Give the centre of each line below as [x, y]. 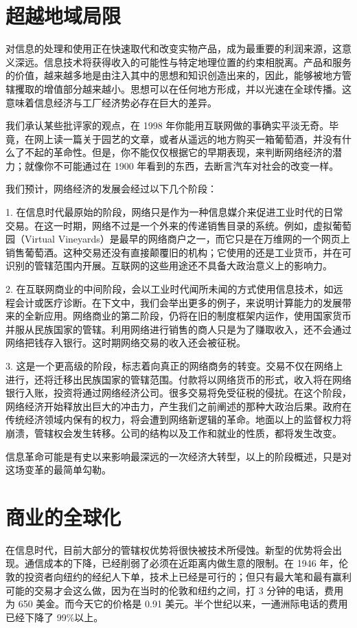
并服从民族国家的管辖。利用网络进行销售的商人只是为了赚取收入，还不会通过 [178, 329]
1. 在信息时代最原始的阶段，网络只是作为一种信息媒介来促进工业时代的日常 [174, 212]
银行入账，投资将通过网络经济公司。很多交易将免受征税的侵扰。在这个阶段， [178, 393]
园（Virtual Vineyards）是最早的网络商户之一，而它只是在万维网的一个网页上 [178, 239]
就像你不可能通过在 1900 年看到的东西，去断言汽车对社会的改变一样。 [182, 165]
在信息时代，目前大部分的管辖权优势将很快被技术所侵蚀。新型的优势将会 [169, 549]
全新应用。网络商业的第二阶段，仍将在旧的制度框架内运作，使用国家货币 [188, 316]
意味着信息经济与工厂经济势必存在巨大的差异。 [111, 102]
